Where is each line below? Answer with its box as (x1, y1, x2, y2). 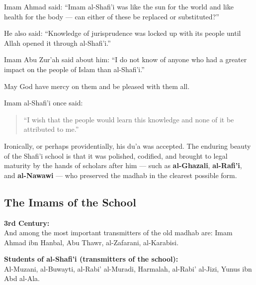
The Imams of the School (4, 194, 136, 209)
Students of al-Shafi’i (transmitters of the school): (4, 254, 178, 264)
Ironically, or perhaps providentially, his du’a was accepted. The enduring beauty (4, 140, 251, 151)
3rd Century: (4, 217, 50, 228)
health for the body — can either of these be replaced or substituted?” (4, 11, 219, 21)
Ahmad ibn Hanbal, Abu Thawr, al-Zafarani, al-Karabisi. (4, 237, 179, 247)
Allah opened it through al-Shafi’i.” (4, 37, 111, 48)
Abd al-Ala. (4, 273, 40, 284)
